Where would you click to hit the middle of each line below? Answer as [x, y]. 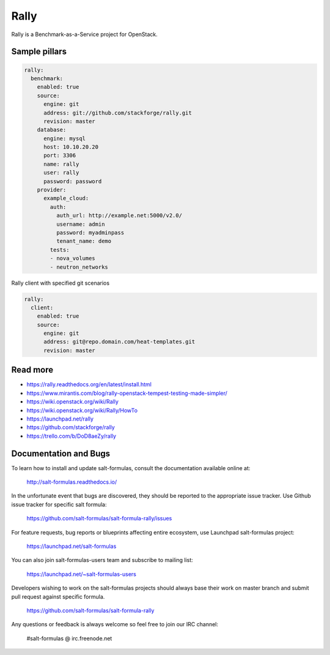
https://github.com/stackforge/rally [71, 427]
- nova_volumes [73, 258]
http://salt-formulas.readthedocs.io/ [72, 482]
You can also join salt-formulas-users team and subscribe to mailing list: [102, 560]
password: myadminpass [90, 232]
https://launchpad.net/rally [60, 419]
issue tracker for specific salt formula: [59, 504]
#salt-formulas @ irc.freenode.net [69, 638]
